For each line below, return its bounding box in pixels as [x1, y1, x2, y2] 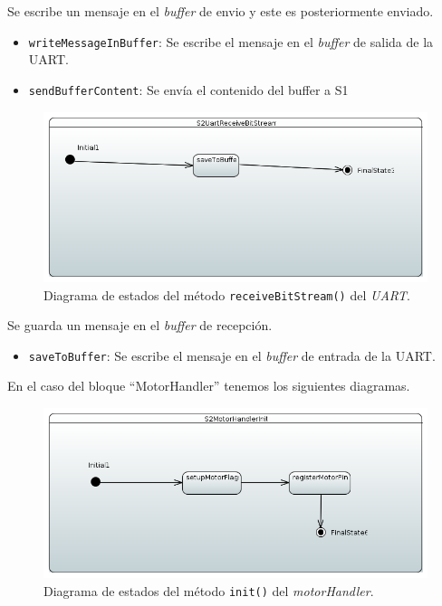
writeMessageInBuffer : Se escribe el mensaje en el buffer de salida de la [28, 32, 434, 51]
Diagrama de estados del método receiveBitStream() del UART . [43, 285, 410, 304]
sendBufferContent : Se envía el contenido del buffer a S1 [28, 80, 349, 99]
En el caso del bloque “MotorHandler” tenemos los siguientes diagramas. [7, 376, 410, 395]
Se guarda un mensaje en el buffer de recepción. [7, 316, 273, 335]
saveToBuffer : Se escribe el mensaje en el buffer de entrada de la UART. [28, 346, 436, 365]
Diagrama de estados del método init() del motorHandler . [43, 582, 374, 601]
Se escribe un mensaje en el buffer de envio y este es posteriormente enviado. [7, 2, 434, 20]
